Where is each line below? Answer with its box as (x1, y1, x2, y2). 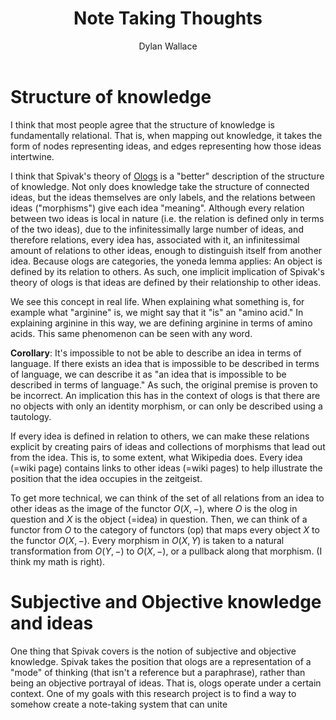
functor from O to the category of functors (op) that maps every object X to (10, 523, 320, 536)
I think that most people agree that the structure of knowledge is (10, 118, 275, 131)
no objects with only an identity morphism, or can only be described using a (10, 400, 323, 412)
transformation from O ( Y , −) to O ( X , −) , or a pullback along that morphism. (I (10, 545, 323, 557)
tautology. (10, 410, 52, 422)
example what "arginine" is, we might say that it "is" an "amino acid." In (10, 306, 304, 318)
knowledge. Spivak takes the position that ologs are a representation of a (10, 655, 312, 667)
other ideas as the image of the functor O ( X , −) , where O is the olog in (10, 502, 298, 514)
